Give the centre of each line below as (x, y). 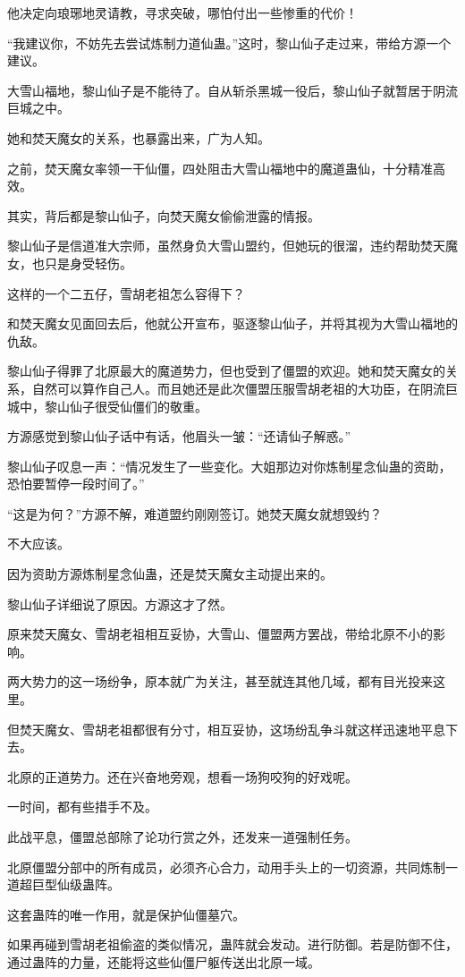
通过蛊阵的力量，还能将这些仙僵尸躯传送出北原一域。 (164, 961)
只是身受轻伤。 (88, 263)
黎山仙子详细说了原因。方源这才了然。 (120, 603)
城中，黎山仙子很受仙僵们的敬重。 (107, 406)
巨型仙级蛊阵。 (76, 884)
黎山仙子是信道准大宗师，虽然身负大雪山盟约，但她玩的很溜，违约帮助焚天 (226, 246)
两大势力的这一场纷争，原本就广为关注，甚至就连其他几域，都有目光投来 (220, 681)
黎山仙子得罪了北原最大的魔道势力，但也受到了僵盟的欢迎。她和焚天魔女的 (226, 371)
